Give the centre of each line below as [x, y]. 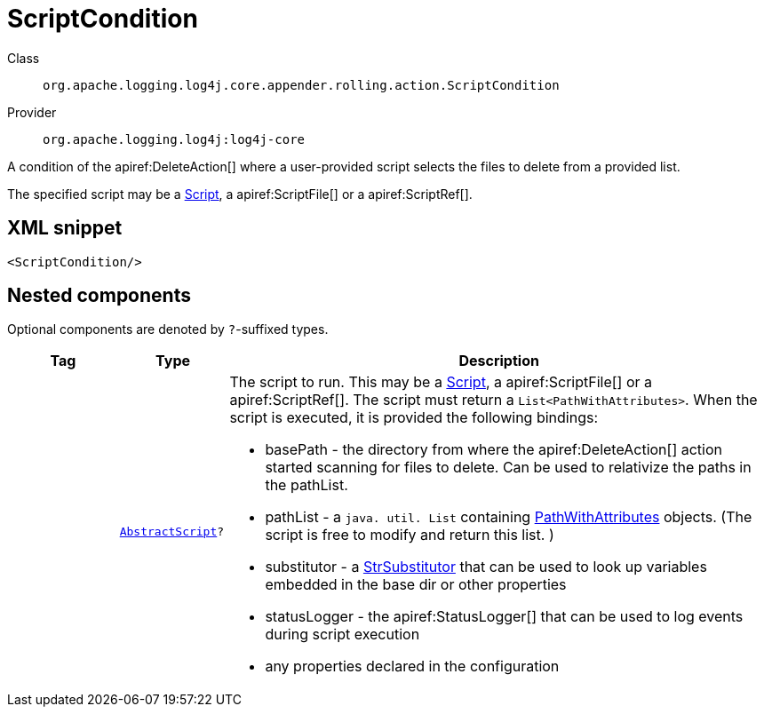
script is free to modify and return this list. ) [410, 535]
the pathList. [306, 485]
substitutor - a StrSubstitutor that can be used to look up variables [486, 567]
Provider [32, 112]
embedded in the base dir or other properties [416, 585]
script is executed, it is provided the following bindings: [414, 418]
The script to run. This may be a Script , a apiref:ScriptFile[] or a [441, 382]
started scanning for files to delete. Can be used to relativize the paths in [508, 468]
